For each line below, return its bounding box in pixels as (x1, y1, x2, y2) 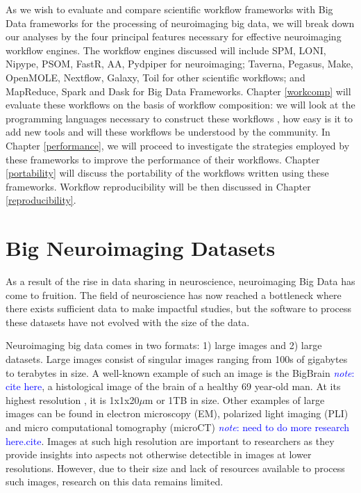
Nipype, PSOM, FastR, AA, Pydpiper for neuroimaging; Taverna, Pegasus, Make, (6, 56, 353, 71)
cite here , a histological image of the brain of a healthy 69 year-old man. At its (6, 379, 341, 394)
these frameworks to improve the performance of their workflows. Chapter (6, 152, 320, 166)
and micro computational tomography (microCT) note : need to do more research (6, 419, 350, 434)
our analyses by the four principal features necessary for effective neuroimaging (6, 29, 342, 44)
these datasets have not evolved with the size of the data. (6, 314, 250, 329)
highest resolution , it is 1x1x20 (6, 392, 140, 407)
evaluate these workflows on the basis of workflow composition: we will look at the (6, 97, 355, 112)
